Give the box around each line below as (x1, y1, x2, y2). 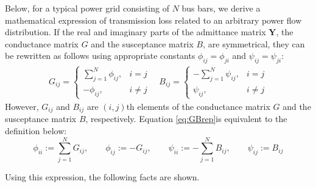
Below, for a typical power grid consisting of (5, 2, 169, 14)
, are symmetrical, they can (203, 37, 305, 50)
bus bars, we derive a (181, 2, 261, 14)
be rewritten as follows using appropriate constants (5, 49, 195, 62)
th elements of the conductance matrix (126, 100, 270, 112)
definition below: (5, 124, 67, 137)
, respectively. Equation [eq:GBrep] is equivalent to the (85, 112, 287, 125)
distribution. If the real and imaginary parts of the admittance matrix (5, 25, 266, 38)
